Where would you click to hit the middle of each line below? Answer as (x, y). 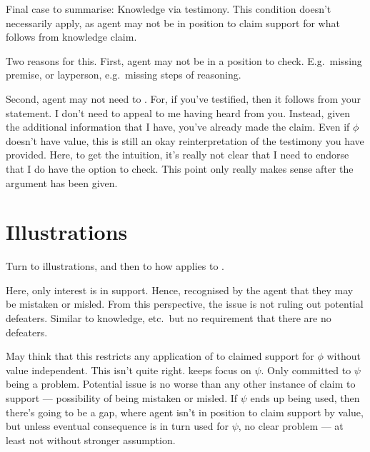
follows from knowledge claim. (71, 37)
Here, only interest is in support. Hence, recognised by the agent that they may (180, 290)
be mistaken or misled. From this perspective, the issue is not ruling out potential (185, 304)
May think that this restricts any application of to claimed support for (160, 356)
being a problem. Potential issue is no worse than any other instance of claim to (181, 384)
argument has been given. (62, 182)
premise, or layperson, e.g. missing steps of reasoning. (124, 75)
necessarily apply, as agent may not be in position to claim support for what (173, 22)
